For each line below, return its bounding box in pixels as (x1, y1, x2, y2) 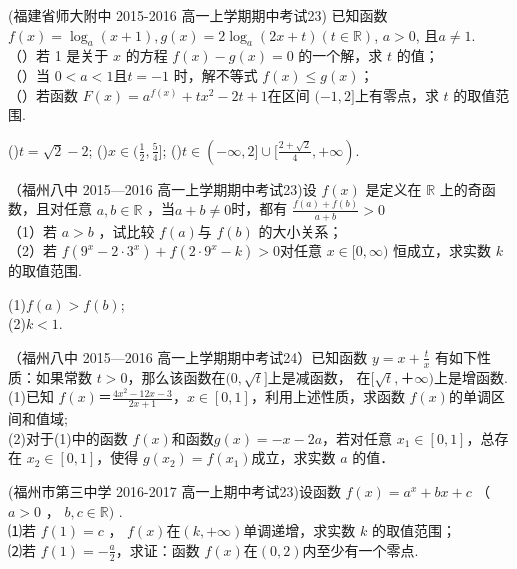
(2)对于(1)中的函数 (8, 427, 128, 448)
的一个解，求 (298, 45, 383, 66)
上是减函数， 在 (267, 366, 371, 387)
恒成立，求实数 (393, 240, 492, 261)
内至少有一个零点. (302, 539, 419, 560)
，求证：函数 (115, 539, 200, 560)
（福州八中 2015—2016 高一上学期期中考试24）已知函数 (8, 346, 368, 367)
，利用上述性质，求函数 (250, 386, 405, 407)
